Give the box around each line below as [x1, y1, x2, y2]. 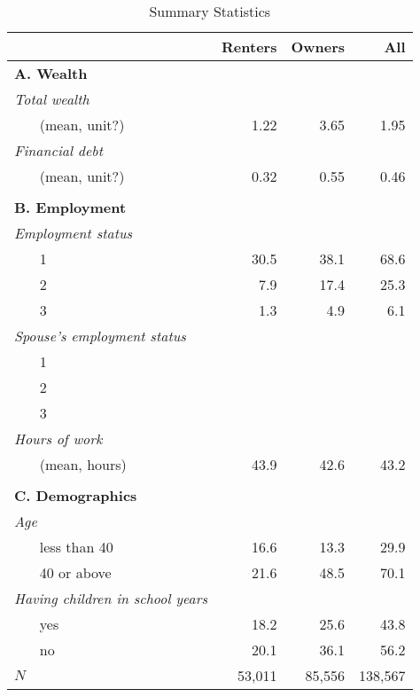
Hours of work [14, 428, 103, 449]
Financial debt [14, 140, 104, 161]
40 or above [39, 562, 112, 583]
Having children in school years [14, 588, 208, 608]
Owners [291, 36, 346, 57]
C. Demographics [14, 485, 137, 505]
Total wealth [14, 89, 89, 109]
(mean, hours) [39, 454, 127, 474]
